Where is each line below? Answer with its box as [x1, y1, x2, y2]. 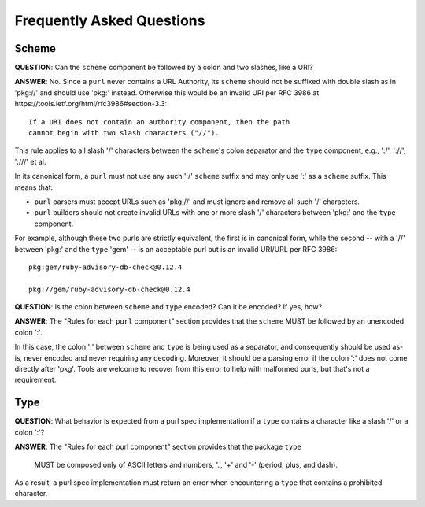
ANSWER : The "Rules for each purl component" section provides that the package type [14, 442, 302, 452]
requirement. [14, 375, 57, 385]
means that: [14, 182, 54, 192]
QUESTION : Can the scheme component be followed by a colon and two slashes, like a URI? [14, 63, 314, 72]
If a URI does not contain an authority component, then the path [28, 117, 290, 126]
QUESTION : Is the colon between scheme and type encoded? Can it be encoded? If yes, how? [14, 302, 323, 312]
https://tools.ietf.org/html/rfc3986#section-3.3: [14, 99, 168, 109]
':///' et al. [14, 157, 46, 166]
